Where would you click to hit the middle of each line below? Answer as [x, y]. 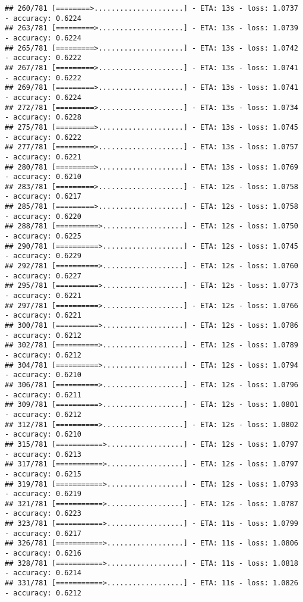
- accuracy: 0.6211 [43, 395]
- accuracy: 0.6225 [43, 236]
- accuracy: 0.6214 [43, 573]
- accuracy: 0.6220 [43, 216]
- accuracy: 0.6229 [43, 256]
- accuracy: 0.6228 [43, 117]
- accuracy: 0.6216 [43, 554]
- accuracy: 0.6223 [43, 514]
